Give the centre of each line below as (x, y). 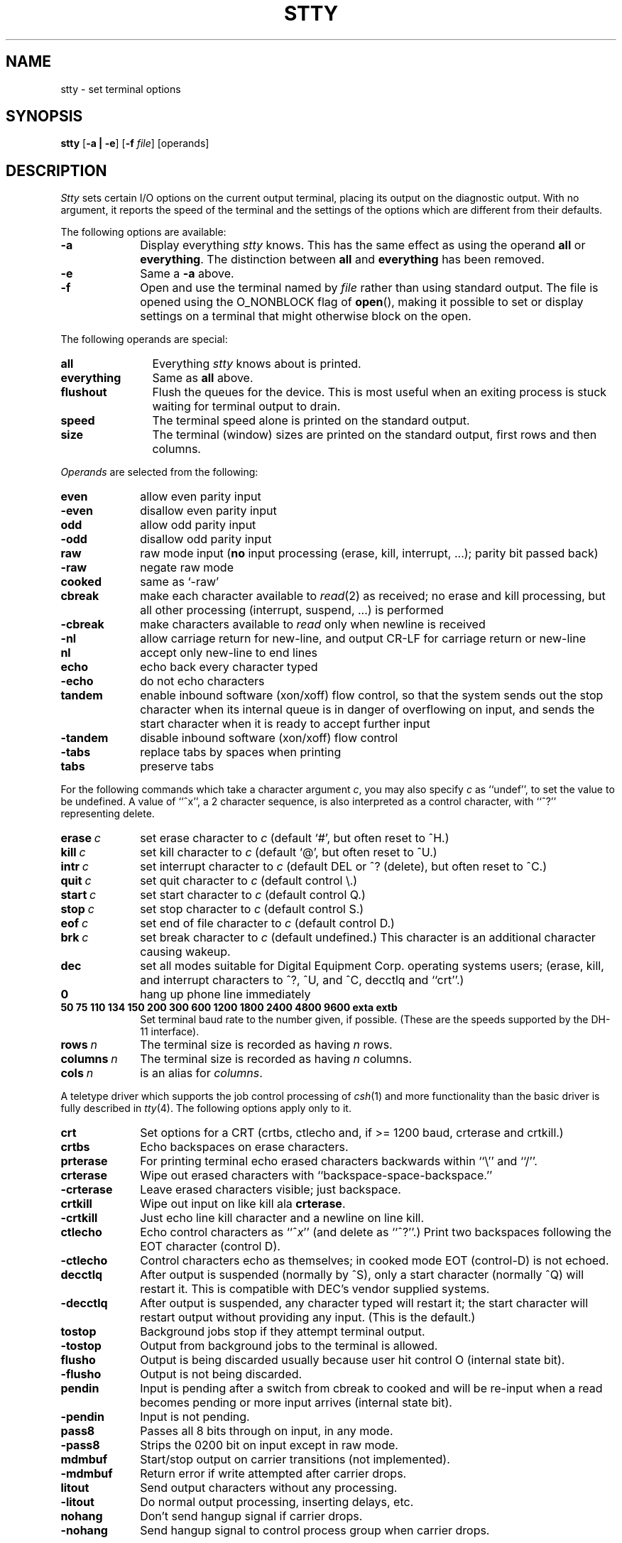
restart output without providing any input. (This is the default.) (308, 1318)
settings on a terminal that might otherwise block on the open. (306, 316)
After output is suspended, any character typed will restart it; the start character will (364, 1303)
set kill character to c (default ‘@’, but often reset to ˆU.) (289, 852)
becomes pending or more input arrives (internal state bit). (296, 1403)
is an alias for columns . (201, 1073)
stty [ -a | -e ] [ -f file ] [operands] (135, 143)
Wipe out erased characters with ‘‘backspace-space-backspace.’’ (316, 1176)
